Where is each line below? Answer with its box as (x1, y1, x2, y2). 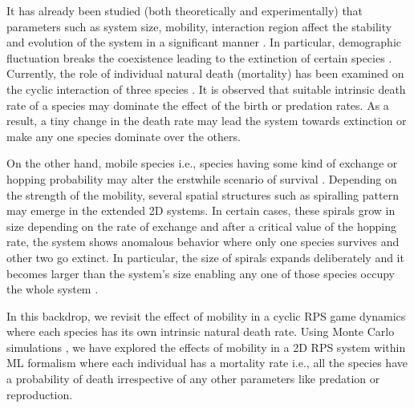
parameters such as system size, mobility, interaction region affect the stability (6, 18, 392, 34)
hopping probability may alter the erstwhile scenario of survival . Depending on (6, 170, 397, 187)
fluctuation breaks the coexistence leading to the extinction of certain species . (6, 49, 392, 66)
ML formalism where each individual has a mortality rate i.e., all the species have (6, 354, 408, 371)
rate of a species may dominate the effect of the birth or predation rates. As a (6, 96, 389, 113)
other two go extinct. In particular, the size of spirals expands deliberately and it (6, 248, 404, 265)
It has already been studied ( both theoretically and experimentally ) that (6, 2, 363, 18)
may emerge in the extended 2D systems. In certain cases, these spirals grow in (6, 202, 396, 219)
